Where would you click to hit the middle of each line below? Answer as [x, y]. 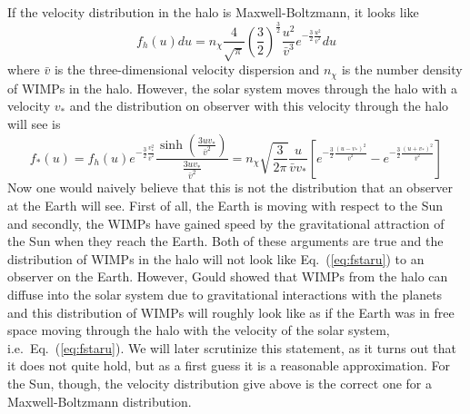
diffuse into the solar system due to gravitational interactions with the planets [225, 294]
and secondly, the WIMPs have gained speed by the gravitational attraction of [226, 223]
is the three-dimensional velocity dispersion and [187, 69]
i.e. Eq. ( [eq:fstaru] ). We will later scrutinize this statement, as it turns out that [232, 347]
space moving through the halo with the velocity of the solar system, [199, 330]
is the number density [402, 69]
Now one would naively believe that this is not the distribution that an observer [230, 187]
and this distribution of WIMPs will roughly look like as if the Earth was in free [231, 312]
